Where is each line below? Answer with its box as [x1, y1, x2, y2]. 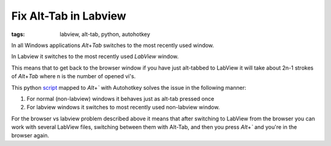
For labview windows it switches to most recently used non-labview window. [26, 104, 220, 111]
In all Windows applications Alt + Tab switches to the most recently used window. [11, 42, 215, 49]
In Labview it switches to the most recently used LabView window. [11, 53, 179, 60]
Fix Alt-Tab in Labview [11, 9, 127, 23]
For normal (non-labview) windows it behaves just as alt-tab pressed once [26, 95, 215, 102]
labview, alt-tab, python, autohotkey [59, 31, 150, 38]
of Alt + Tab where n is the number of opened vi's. [11, 73, 136, 80]
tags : [11, 31, 25, 38]
